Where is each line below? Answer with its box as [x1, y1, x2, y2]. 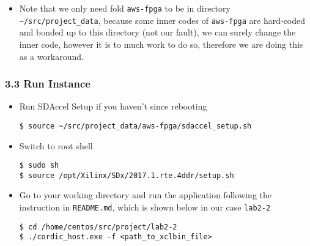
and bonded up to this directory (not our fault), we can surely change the [19, 26, 296, 39]
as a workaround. [19, 50, 84, 62]
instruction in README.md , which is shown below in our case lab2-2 [19, 201, 271, 214]
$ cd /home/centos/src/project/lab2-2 [19, 222, 177, 231]
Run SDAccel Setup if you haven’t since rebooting [19, 100, 207, 113]
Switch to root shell [19, 139, 93, 152]
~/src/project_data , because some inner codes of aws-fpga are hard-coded [19, 13, 306, 26]
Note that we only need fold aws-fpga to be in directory [19, 2, 231, 14]
